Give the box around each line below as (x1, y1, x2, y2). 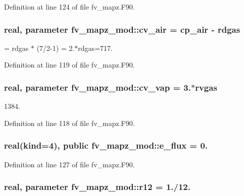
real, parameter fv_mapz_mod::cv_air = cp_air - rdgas (4, 23, 240, 35)
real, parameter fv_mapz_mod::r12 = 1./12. (4, 180, 190, 193)
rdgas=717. (78, 42, 113, 53)
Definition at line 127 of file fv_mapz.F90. (4, 159, 135, 169)
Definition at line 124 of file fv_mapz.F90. (4, 2, 135, 12)
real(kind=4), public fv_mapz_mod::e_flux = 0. (4, 139, 208, 152)
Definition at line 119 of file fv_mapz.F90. (4, 59, 135, 70)
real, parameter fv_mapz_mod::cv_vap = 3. (4, 81, 191, 93)
